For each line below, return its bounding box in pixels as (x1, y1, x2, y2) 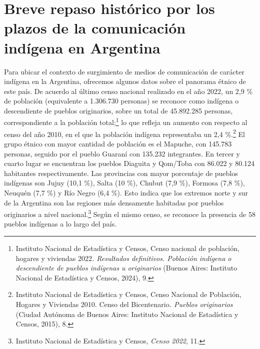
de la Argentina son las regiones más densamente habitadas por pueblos (4, 197, 224, 207)
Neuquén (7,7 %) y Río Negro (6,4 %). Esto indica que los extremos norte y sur (4, 187, 248, 197)
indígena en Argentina (4, 37, 160, 57)
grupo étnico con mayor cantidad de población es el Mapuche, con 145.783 (4, 138, 232, 148)
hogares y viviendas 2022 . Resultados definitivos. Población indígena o (15, 252, 231, 263)
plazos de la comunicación (4, 17, 186, 38)
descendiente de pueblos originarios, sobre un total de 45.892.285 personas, (4, 105, 233, 115)
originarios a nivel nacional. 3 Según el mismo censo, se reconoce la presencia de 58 (4, 207, 255, 219)
